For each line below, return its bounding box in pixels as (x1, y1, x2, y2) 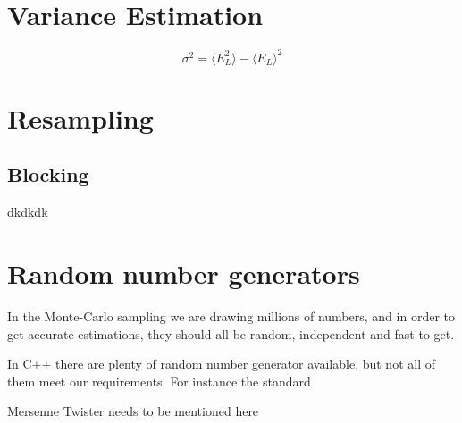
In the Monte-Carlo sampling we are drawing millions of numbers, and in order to (7, 306, 455, 325)
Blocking (7, 161, 89, 188)
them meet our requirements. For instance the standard (7, 371, 311, 390)
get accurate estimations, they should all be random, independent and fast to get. (7, 324, 455, 343)
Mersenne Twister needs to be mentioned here (7, 402, 259, 420)
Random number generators (7, 254, 360, 291)
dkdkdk (7, 203, 48, 221)
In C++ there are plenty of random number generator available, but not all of (7, 354, 435, 373)
